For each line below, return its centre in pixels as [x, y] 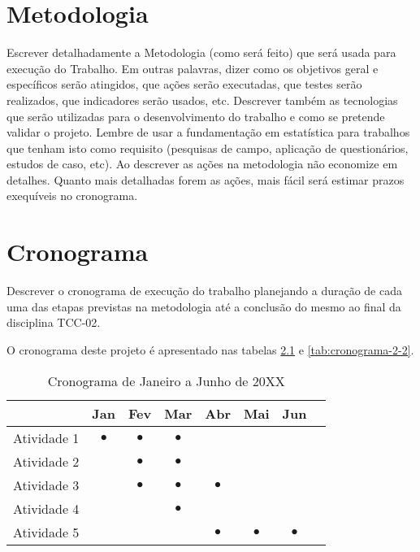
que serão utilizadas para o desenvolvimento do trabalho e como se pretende [196, 116]
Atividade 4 [46, 508]
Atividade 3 [46, 485]
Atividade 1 [46, 437]
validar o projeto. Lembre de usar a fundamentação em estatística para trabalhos [208, 132]
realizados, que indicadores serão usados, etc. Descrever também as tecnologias [202, 100]
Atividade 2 [46, 461]
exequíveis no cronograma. [72, 196]
